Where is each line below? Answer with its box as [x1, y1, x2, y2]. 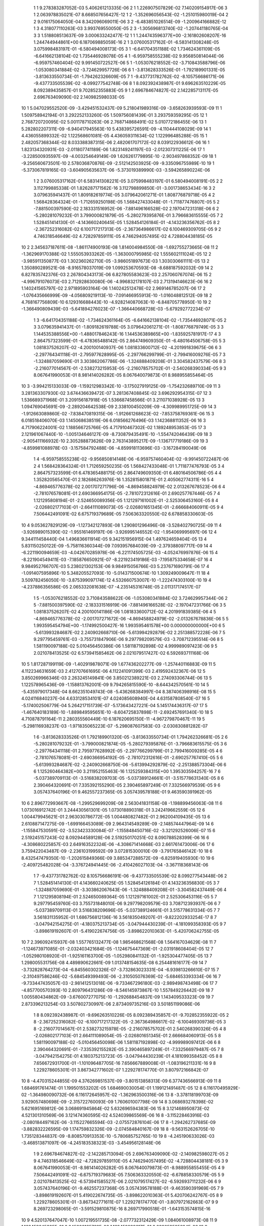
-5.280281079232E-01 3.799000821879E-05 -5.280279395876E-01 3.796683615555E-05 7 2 [33, 212, 223, 218]
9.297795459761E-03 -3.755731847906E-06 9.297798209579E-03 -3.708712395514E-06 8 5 [33, 636, 223, 642]
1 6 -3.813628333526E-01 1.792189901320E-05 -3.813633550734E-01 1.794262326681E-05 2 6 [33, 734, 228, 740]
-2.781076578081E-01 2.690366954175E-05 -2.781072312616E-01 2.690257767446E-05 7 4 [33, 490, 220, 496]
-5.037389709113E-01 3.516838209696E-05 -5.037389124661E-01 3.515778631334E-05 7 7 [33, 907, 220, 913]
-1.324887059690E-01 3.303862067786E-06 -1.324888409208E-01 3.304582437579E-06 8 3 [33, 358, 226, 364]
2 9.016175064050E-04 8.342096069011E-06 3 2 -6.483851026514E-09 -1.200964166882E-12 [33, 19, 227, 25]
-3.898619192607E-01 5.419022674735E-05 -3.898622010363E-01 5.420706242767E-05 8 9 [33, 1192, 223, 1198]
